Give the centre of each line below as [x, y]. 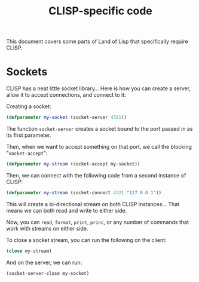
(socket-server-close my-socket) [48, 273]
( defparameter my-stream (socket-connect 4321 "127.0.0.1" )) [84, 192]
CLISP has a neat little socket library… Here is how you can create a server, [99, 88]
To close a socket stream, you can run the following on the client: [86, 240]
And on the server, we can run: [44, 262]
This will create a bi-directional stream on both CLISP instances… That [93, 204]
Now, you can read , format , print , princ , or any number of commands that [98, 222]
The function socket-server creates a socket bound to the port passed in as [99, 129]
